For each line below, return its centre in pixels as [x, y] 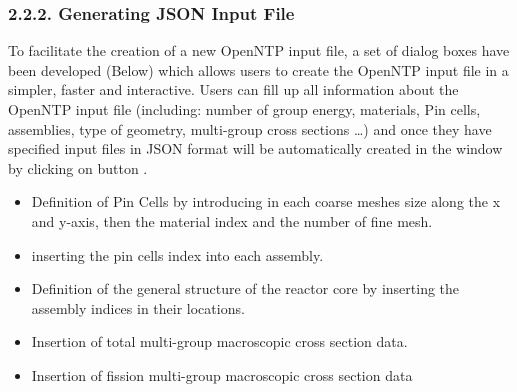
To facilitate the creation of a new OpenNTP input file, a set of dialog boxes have [259, 50]
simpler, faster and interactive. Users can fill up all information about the [233, 89]
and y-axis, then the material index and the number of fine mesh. [232, 220]
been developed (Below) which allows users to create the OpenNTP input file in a [258, 69]
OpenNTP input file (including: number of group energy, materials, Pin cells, [244, 109]
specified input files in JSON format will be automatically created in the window [255, 148]
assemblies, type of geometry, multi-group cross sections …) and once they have [250, 128]
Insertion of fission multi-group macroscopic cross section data [222, 374]
